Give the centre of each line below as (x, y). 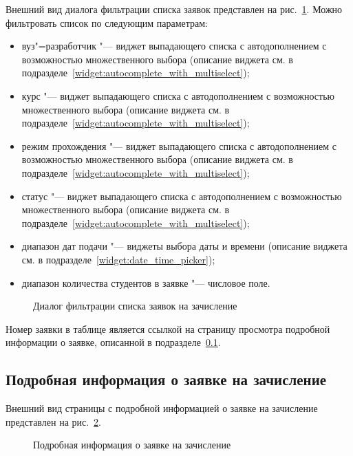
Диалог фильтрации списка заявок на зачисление (135, 306)
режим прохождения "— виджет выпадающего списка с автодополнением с (179, 145)
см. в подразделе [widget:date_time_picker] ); (118, 259)
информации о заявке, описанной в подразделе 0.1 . (113, 342)
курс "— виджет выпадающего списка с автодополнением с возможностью (178, 95)
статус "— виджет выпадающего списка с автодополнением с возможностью (182, 196)
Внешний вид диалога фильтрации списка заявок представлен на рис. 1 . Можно (174, 9)
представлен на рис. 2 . (54, 421)
